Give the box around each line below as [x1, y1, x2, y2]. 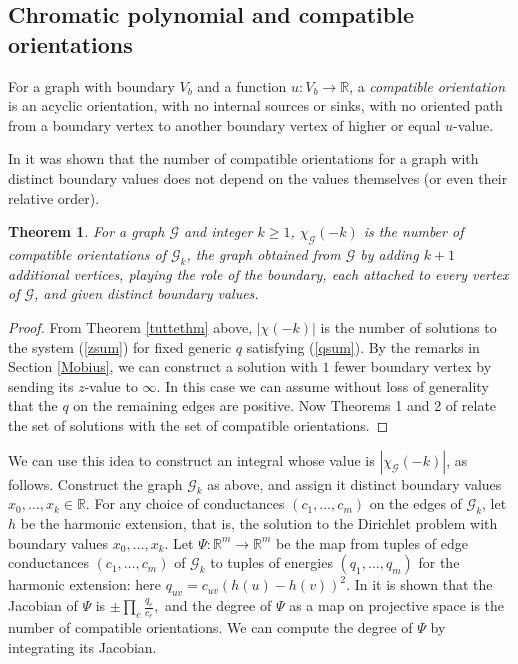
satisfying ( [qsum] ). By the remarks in [246, 336, 480, 357]
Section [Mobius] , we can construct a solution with [8, 356, 318, 377]
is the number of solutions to [320, 316, 497, 337]
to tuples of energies [210, 552, 333, 573]
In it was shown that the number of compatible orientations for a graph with [8, 148, 479, 169]
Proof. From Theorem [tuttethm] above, [8, 316, 253, 337]
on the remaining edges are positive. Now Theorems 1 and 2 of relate [73, 395, 497, 416]
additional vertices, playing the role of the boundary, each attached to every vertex [8, 263, 509, 284]
